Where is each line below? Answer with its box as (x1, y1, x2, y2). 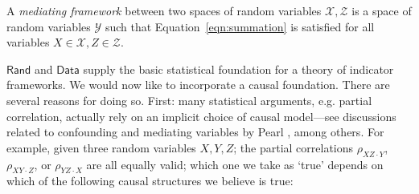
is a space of (351, 2, 412, 18)
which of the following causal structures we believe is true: (6, 172, 294, 189)
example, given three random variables (6, 139, 196, 156)
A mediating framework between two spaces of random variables (6, 2, 322, 18)
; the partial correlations (233, 139, 354, 156)
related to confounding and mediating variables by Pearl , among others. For (6, 123, 384, 140)
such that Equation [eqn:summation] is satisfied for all (105, 18, 375, 34)
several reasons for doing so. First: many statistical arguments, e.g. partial (6, 91, 372, 108)
